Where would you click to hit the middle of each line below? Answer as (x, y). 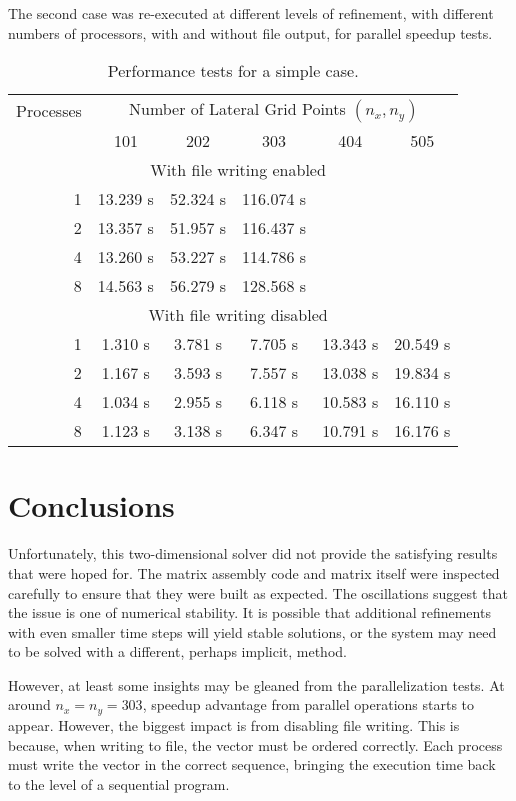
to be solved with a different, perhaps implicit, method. (177, 651)
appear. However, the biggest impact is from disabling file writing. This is (234, 724)
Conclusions (91, 505)
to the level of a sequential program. (119, 783)
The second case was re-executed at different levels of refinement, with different (251, 13)
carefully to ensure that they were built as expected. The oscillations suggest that (258, 592)
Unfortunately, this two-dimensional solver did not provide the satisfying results (253, 553)
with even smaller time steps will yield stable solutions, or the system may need (252, 631)
